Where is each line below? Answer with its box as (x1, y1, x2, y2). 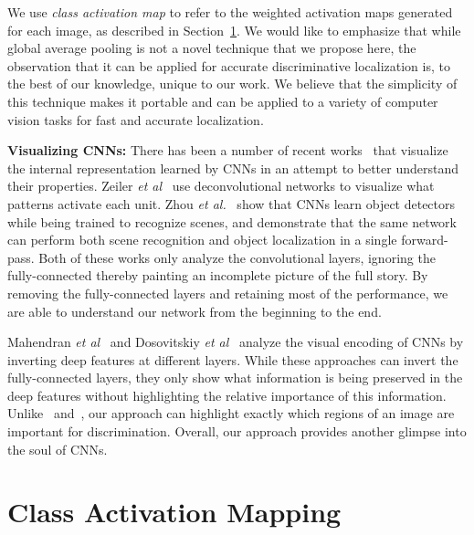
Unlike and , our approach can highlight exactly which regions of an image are (7, 404, 455, 423)
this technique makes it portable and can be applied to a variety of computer (7, 91, 438, 110)
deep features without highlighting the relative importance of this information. (7, 385, 447, 404)
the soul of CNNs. (7, 439, 108, 458)
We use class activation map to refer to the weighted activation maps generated (7, 3, 453, 21)
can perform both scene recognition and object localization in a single (7, 230, 397, 249)
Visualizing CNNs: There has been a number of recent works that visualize (7, 141, 448, 160)
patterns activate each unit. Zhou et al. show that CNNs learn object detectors (7, 194, 456, 213)
